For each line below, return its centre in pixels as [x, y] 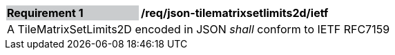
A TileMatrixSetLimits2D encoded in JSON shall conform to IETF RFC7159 [199, 29]
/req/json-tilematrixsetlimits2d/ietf [235, 13]
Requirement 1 [45, 13]
